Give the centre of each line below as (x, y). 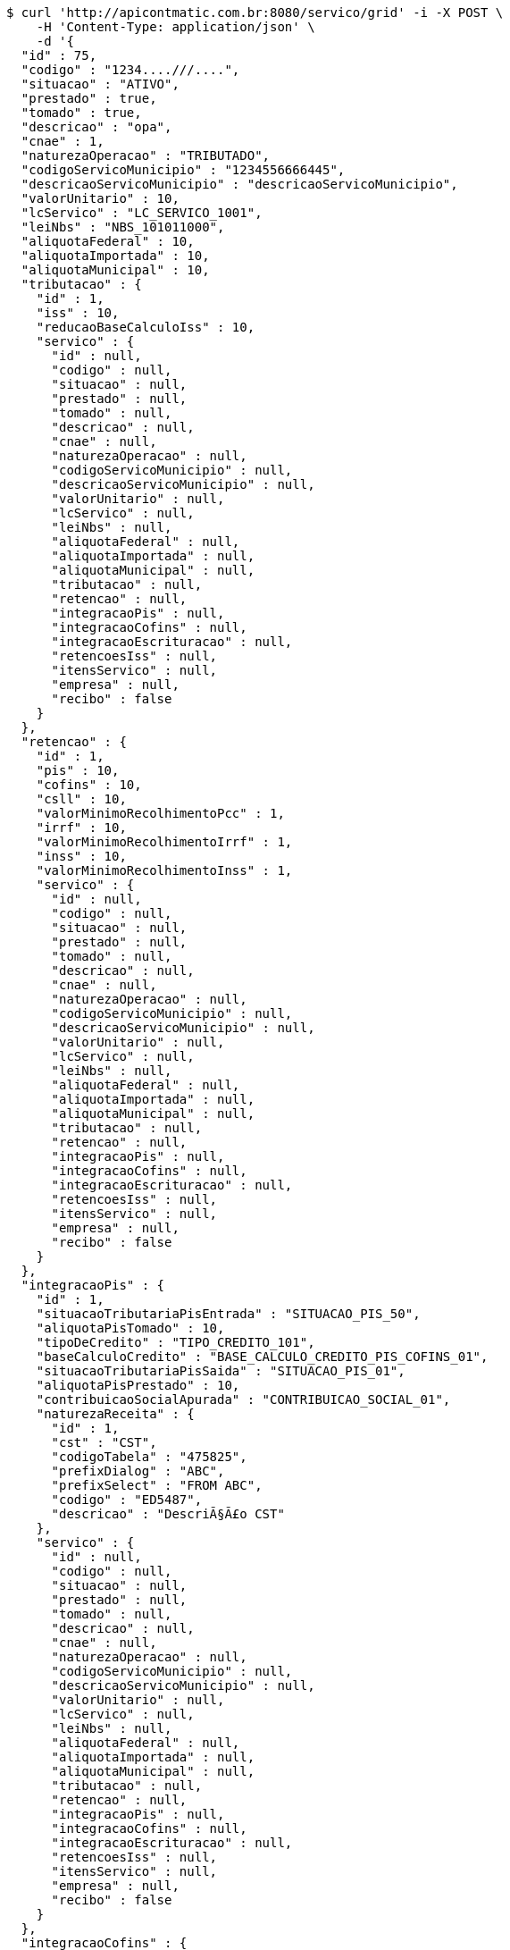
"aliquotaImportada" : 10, (115, 256)
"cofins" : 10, (89, 785)
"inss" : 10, (81, 856)
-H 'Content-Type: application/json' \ (176, 27)
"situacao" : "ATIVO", (100, 84)
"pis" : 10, (78, 770)
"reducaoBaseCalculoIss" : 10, (146, 327)
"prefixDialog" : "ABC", (138, 1471)
